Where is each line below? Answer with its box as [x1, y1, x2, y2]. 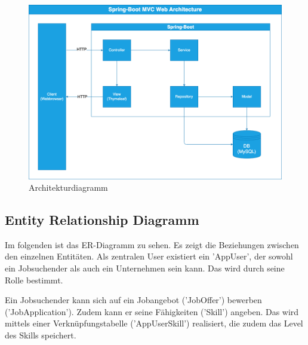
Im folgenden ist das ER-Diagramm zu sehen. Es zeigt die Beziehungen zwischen [5, 238, 299, 251]
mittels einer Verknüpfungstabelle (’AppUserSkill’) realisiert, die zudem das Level [5, 317, 303, 329]
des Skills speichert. [5, 329, 76, 341]
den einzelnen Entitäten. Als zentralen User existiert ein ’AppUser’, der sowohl [5, 250, 293, 262]
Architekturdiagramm [29, 181, 108, 194]
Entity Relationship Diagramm [5, 210, 199, 229]
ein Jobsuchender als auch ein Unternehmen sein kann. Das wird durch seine [5, 262, 285, 274]
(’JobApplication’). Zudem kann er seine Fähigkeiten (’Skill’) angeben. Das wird [5, 305, 299, 317]
